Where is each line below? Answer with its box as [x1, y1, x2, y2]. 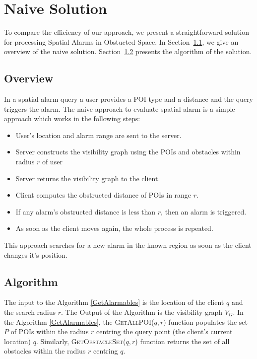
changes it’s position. [4, 249, 67, 260]
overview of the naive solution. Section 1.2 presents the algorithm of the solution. [4, 46, 252, 57]
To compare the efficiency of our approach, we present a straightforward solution [4, 27, 249, 37]
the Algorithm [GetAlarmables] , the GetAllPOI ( [4, 316, 154, 327]
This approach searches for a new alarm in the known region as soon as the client [4, 240, 252, 250]
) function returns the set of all [135, 336, 230, 346]
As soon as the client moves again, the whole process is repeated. [15, 223, 213, 233]
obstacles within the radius [4, 346, 86, 356]
